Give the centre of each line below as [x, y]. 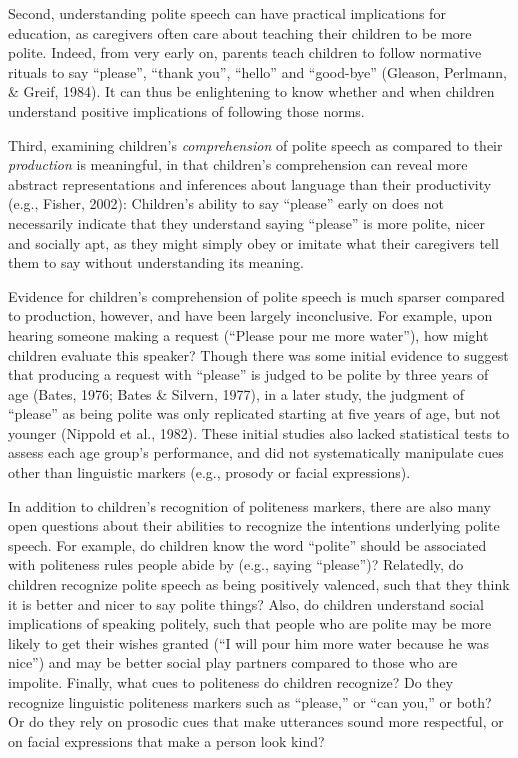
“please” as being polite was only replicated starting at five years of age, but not [254, 413]
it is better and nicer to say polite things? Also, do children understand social [246, 603]
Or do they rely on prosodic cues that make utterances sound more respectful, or [256, 721]
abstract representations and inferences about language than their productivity [250, 183]
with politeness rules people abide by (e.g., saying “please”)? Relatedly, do [236, 564]
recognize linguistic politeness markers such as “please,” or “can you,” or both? [250, 701]
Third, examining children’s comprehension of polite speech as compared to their [255, 144]
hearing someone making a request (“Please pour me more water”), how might [248, 334]
